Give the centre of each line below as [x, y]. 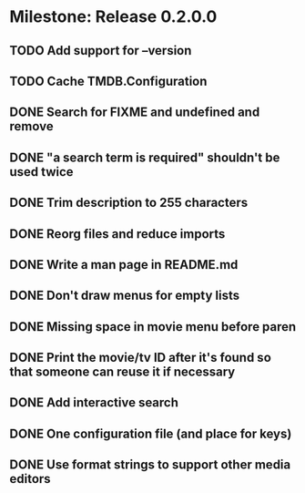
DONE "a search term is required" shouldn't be [145, 157]
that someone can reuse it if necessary [122, 372]
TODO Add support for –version [101, 51]
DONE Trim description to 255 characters [129, 203]
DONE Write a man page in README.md [124, 265]
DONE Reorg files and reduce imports [117, 234]
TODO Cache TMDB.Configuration [108, 81]
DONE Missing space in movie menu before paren [153, 327]
